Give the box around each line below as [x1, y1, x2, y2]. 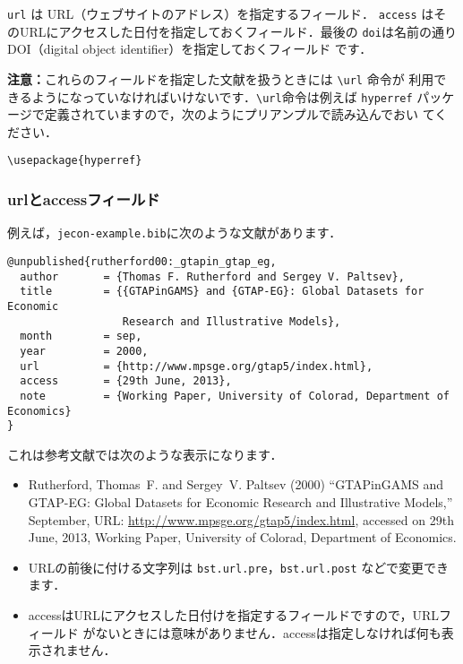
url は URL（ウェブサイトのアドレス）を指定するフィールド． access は [7, 4, 434, 22]
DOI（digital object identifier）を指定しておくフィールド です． [7, 39, 373, 58]
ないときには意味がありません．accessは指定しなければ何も [95, 623, 442, 642]
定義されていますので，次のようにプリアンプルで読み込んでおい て [44, 105, 435, 124]
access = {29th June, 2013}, [20, 375, 232, 388]
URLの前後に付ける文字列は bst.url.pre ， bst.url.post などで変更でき [28, 557, 450, 576]
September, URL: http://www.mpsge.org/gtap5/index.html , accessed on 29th [28, 510, 454, 529]
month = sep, [20, 330, 142, 343]
